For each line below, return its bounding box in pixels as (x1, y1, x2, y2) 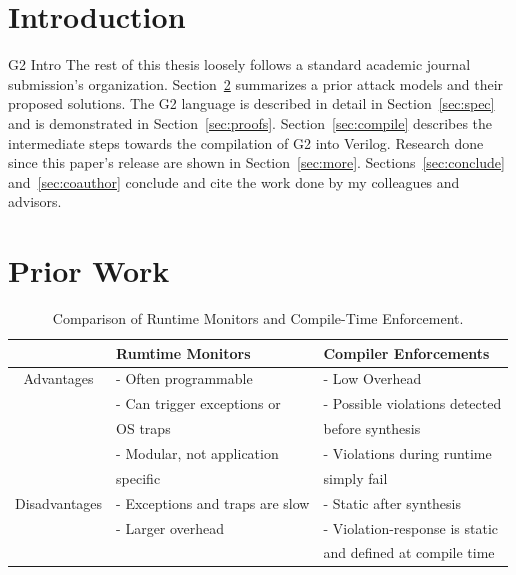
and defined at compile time (323, 542, 495, 563)
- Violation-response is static (323, 517, 499, 538)
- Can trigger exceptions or (116, 393, 281, 414)
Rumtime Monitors (116, 342, 251, 363)
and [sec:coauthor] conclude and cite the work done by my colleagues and (8, 171, 460, 192)
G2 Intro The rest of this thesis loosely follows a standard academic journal (8, 54, 471, 75)
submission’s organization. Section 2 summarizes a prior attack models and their (8, 73, 504, 94)
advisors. (8, 191, 62, 212)
